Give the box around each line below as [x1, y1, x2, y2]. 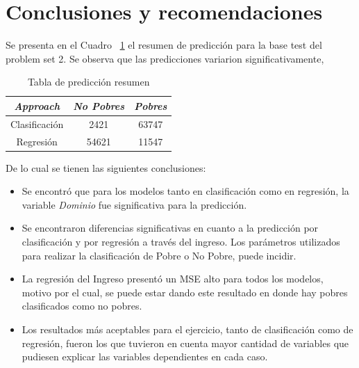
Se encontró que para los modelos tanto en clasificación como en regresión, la [22, 184, 349, 198]
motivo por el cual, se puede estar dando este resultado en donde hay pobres [22, 285, 348, 299]
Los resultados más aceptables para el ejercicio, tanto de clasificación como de [22, 322, 353, 337]
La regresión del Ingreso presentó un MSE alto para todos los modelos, [22, 271, 324, 286]
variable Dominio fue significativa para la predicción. [22, 197, 247, 211]
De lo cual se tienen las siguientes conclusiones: [6, 160, 206, 175]
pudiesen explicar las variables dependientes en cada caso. [22, 349, 268, 364]
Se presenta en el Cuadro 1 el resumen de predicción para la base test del [6, 38, 322, 52]
